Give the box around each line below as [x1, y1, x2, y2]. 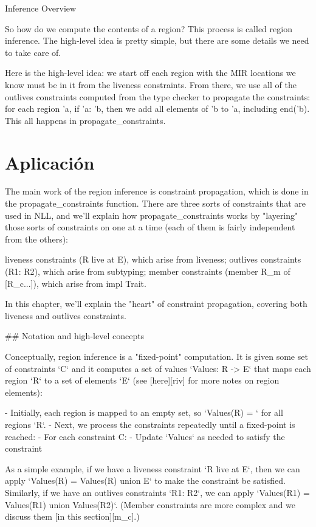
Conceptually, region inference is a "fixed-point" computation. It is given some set [5, 350, 308, 362]
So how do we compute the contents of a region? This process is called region [5, 22, 292, 35]
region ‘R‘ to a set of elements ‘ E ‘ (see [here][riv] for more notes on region [5, 374, 280, 387]
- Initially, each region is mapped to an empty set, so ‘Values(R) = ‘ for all [5, 406, 283, 419]
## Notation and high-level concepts [5, 329, 145, 342]
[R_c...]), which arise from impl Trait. [5, 277, 146, 289]
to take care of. [5, 46, 61, 58]
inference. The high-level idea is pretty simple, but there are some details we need [5, 34, 309, 47]
